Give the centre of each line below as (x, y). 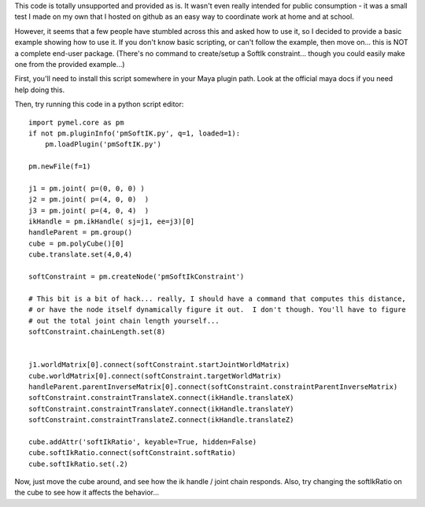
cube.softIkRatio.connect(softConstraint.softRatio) (132, 453)
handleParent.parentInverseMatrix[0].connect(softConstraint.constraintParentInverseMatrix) (213, 387)
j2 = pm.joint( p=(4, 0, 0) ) (89, 200)
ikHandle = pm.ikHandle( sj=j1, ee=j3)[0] (112, 222)
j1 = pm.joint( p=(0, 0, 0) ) (87, 188)
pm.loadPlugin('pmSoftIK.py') (103, 144)
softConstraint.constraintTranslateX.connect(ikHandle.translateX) (161, 398)
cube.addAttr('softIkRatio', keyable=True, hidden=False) (143, 442)
